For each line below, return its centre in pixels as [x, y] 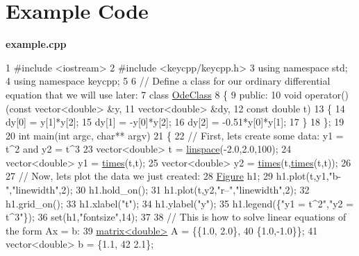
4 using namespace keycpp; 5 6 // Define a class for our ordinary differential [168, 81]
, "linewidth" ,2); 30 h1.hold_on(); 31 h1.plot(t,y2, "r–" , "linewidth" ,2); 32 [159, 190]
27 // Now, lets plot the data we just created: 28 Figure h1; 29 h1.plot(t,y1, [167, 176]
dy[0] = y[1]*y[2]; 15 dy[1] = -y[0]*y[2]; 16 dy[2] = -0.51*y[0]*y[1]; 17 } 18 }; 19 [175, 122]
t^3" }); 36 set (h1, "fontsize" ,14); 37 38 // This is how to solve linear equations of [176, 217]
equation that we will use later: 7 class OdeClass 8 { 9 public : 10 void [154, 94]
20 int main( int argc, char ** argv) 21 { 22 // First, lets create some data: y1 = [175, 135]
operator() [327, 94]
